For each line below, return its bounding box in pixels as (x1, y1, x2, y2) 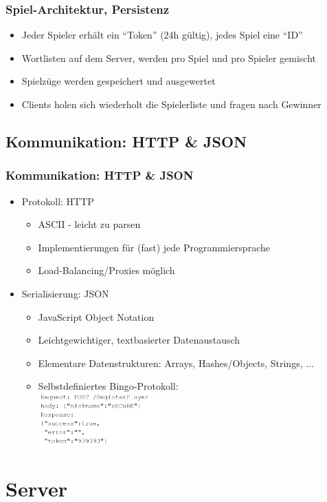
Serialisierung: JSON (21, 286, 109, 300)
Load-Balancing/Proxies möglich (38, 263, 175, 278)
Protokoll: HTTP (21, 194, 94, 208)
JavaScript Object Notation (38, 309, 155, 324)
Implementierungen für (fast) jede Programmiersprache (38, 240, 270, 254)
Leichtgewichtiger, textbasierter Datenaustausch (38, 333, 240, 347)
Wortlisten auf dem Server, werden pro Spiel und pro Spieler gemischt (21, 50, 317, 65)
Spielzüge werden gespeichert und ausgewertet (21, 74, 216, 88)
